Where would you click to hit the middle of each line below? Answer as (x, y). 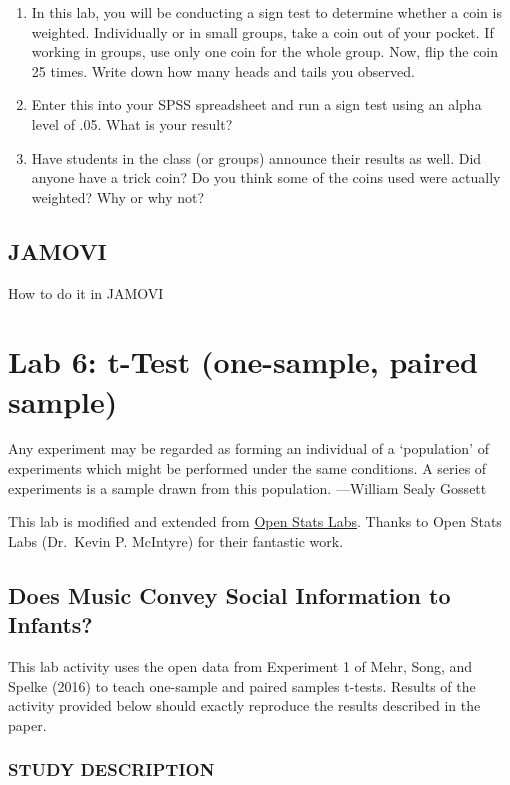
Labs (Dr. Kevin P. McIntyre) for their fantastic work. (176, 540)
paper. (27, 724)
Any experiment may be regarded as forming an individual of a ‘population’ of (248, 448)
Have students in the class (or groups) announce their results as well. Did (256, 157)
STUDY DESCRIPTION (111, 769)
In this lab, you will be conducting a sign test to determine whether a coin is (266, 12)
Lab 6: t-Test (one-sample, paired (243, 361)
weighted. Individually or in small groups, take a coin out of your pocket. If (262, 31)
